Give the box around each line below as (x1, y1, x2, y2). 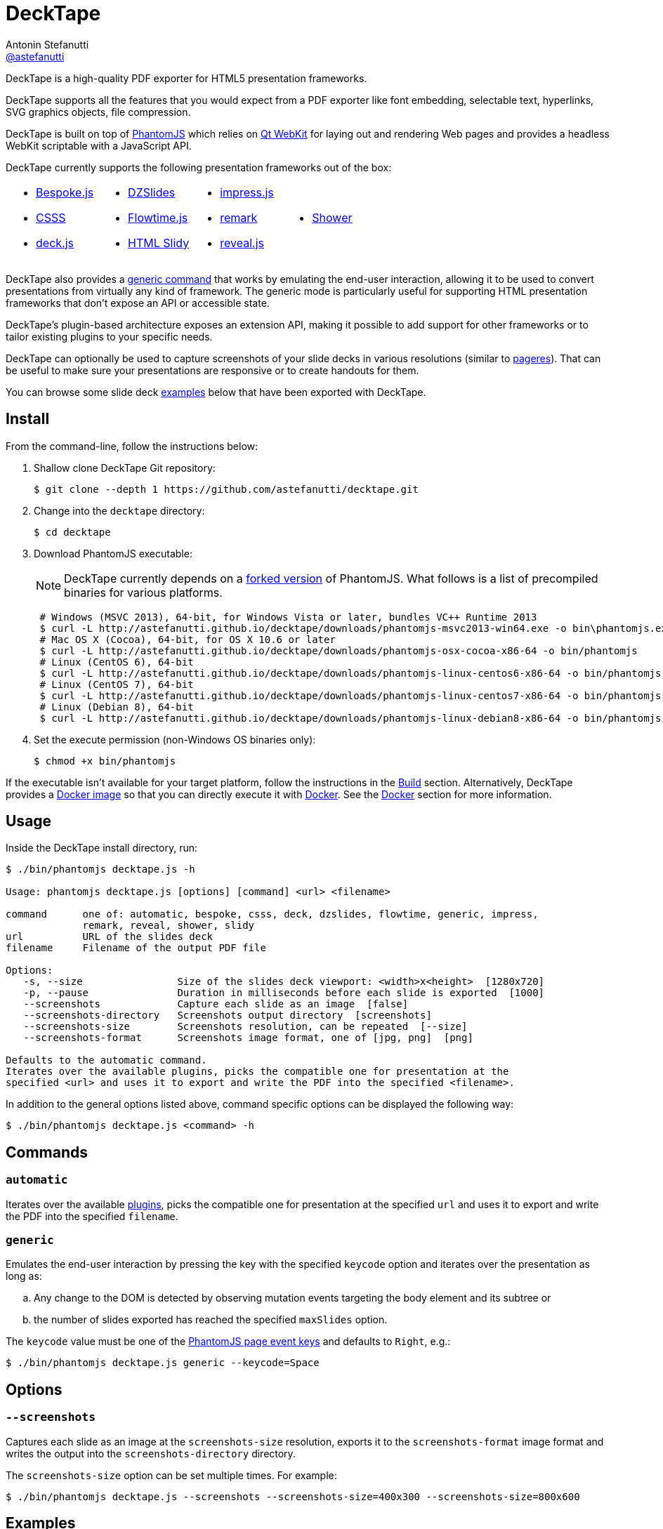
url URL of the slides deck (6, 931, 214, 943)
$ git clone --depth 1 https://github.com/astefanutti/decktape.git (34, 483, 419, 495)
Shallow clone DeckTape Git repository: (34, 461, 216, 474)
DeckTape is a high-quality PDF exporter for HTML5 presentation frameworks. (6, 72, 367, 84)
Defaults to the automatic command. (6, 1054, 207, 1066)
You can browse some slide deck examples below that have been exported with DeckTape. (6, 385, 426, 398)
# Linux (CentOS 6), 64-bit (39, 656, 194, 668)
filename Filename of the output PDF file (6, 942, 266, 954)
